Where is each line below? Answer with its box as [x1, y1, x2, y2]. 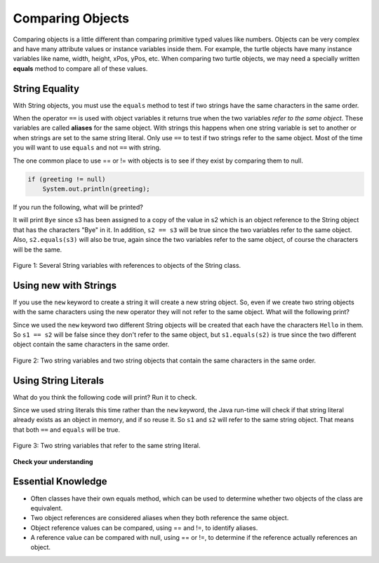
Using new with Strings [13, 279, 117, 291]
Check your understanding [13, 457, 93, 466]
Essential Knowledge [13, 475, 107, 487]
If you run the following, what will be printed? [13, 203, 143, 211]
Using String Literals [13, 374, 105, 386]
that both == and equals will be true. [13, 425, 121, 434]
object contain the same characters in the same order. [13, 340, 170, 348]
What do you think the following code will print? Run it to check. [13, 393, 197, 401]
